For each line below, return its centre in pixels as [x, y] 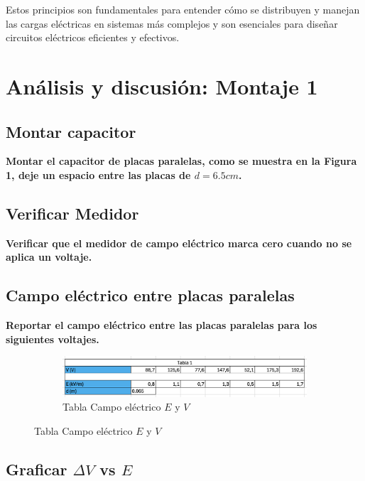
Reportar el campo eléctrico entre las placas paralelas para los [162, 325]
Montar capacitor [71, 131]
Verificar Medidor [72, 213]
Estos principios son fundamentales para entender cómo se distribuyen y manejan [183, 9]
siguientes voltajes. [53, 339]
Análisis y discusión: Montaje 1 [162, 86]
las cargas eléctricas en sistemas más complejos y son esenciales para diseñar [172, 23]
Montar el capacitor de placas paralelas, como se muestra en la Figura [181, 161]
